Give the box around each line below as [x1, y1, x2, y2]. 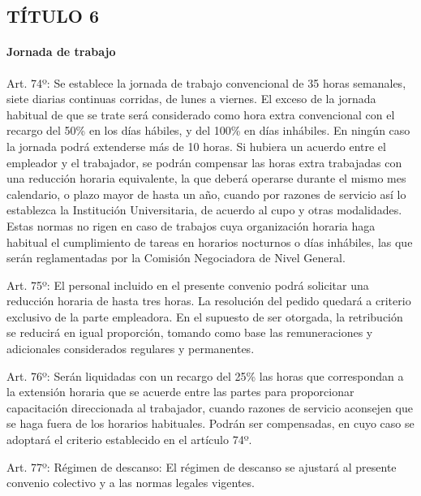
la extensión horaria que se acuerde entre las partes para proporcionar [6, 383, 354, 400]
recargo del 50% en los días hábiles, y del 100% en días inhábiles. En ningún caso [6, 122, 410, 139]
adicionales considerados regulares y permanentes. [6, 340, 255, 357]
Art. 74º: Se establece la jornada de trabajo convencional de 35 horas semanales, [6, 74, 406, 91]
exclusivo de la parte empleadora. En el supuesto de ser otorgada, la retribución [6, 308, 403, 325]
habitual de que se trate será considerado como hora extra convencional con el [6, 106, 395, 123]
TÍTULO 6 [6, 3, 100, 28]
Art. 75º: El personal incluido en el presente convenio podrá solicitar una [6, 276, 369, 293]
